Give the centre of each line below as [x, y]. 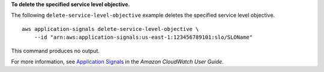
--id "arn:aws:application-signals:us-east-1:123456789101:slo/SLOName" [143, 37]
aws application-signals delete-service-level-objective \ [110, 29]
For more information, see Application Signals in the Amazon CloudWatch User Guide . [118, 61]
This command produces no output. [55, 51]
